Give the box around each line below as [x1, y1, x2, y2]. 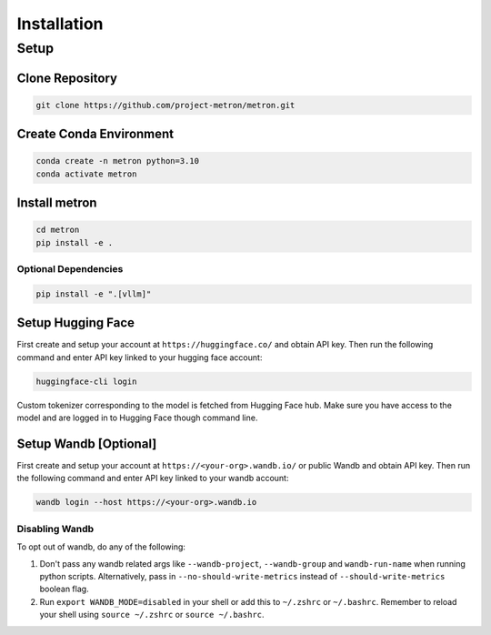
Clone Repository [16, 70, 118, 86]
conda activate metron [35, 168, 137, 179]
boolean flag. [39, 583, 90, 595]
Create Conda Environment [16, 126, 175, 142]
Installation [16, 14, 104, 34]
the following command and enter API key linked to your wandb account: [16, 473, 289, 484]
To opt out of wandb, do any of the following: [16, 541, 186, 552]
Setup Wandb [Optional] [16, 436, 157, 451]
